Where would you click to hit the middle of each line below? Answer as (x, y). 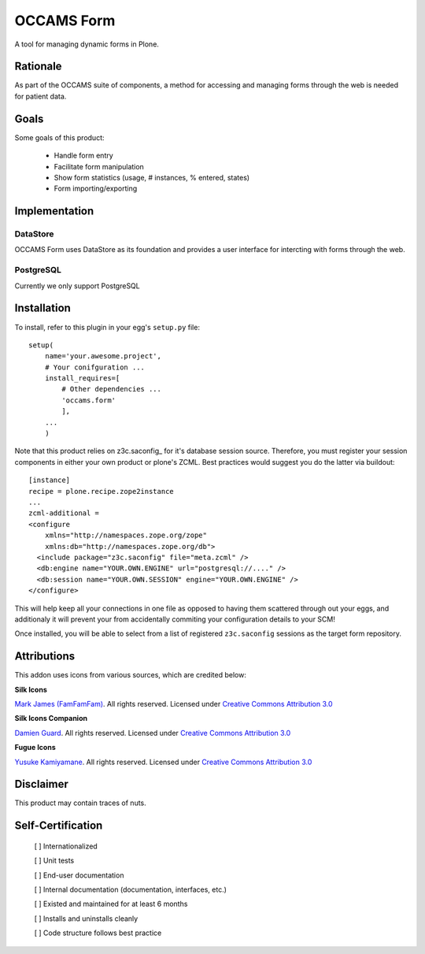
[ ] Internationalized (66, 846)
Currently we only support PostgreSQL (78, 286)
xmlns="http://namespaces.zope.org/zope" (126, 535)
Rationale (38, 67)
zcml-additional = (64, 513)
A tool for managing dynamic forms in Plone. (87, 44)
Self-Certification (59, 826)
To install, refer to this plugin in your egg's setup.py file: (107, 327)
